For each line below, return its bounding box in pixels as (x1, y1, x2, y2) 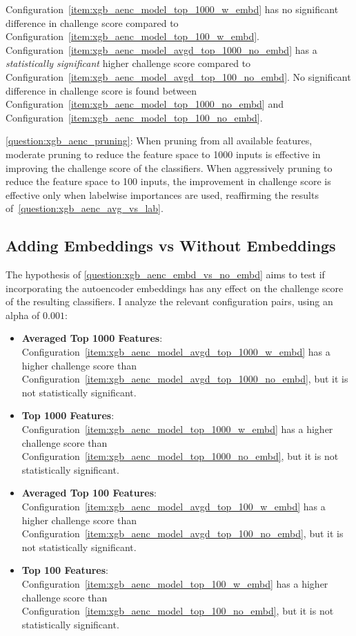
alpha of (6, 307, 40, 322)
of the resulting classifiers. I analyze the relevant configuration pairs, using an (6, 294, 333, 309)
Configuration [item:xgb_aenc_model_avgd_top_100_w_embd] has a (21, 499, 326, 514)
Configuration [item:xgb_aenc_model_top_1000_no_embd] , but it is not (21, 449, 339, 463)
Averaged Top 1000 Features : (21, 331, 163, 345)
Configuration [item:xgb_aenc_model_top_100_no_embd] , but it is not (21, 604, 334, 618)
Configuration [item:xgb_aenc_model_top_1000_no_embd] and (6, 97, 284, 111)
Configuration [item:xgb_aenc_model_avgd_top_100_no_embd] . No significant (6, 69, 351, 84)
